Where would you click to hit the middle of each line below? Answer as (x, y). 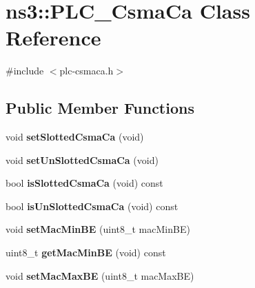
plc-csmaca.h (86, 71)
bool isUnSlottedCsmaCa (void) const (92, 206)
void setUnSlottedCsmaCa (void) (82, 160)
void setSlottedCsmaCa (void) (75, 137)
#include (25, 71)
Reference (53, 38)
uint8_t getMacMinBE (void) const (86, 253)
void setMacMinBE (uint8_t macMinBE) (98, 229)
